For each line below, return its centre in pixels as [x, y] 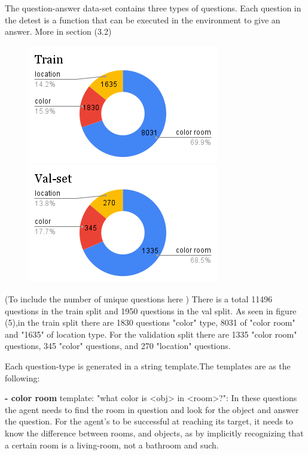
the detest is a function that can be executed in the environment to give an [143, 19]
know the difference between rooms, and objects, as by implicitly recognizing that [154, 433]
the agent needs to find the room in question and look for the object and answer [152, 409]
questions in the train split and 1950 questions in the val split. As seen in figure [151, 310]
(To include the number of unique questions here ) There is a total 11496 [139, 298]
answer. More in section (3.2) [58, 31]
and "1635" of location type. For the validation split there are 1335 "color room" [151, 334]
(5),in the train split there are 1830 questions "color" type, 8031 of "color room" [150, 322]
